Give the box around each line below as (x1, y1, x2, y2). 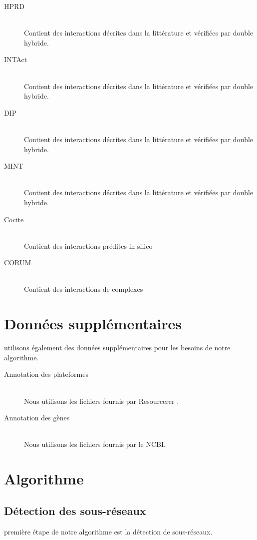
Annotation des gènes (4, 412, 70, 423)
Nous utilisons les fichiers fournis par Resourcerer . (24, 395, 179, 406)
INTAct (4, 54, 27, 65)
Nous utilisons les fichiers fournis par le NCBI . (24, 439, 166, 449)
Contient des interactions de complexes (24, 284, 143, 294)
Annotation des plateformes (4, 369, 88, 379)
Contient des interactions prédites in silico (24, 240, 153, 251)
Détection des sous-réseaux (4, 502, 146, 518)
